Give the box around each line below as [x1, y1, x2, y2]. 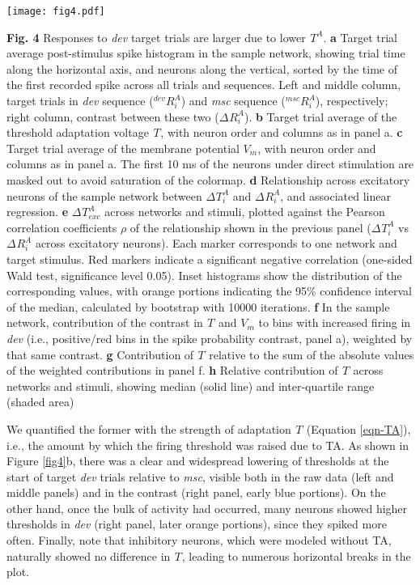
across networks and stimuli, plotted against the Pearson [104, 203, 385, 220]
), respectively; [315, 92, 388, 109]
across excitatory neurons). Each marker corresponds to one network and [35, 235, 397, 252]
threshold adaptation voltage [6, 124, 149, 141]
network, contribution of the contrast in [6, 314, 203, 331]
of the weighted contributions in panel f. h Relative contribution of [6, 362, 338, 379]
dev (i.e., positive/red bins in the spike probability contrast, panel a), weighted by [6, 329, 413, 346]
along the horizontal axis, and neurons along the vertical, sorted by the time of [6, 60, 398, 77]
